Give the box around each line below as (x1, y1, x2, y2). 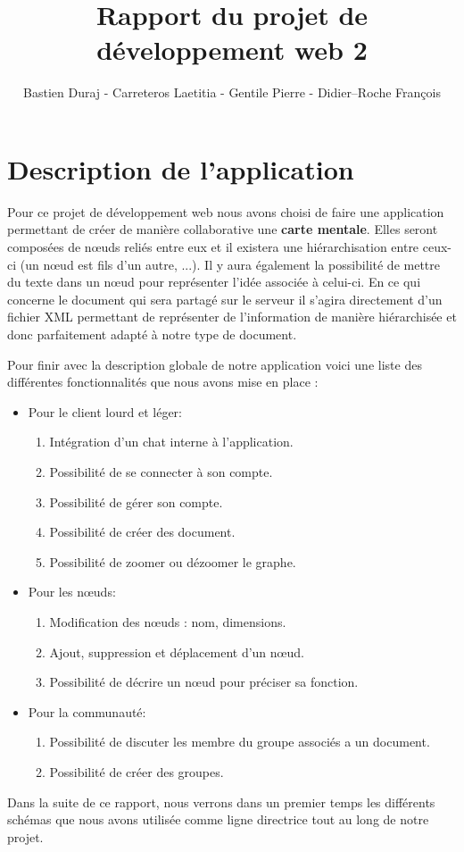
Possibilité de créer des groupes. (49, 762, 224, 781)
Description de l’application (7, 150, 354, 187)
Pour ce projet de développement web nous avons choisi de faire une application (7, 202, 444, 221)
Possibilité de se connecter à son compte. (49, 462, 273, 480)
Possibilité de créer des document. (49, 522, 236, 541)
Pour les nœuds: (28, 582, 116, 601)
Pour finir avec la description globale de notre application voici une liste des (7, 355, 422, 373)
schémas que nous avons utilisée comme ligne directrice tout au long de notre (7, 810, 429, 829)
